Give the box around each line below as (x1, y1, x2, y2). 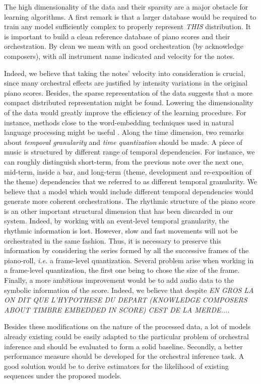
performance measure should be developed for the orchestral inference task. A (4, 351, 244, 361)
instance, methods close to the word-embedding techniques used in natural (4, 117, 234, 127)
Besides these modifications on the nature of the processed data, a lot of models (4, 321, 251, 332)
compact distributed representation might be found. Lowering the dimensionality (4, 97, 253, 108)
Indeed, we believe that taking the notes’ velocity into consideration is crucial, (4, 67, 245, 78)
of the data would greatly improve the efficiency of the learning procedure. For (4, 107, 246, 117)
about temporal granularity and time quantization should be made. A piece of (4, 136, 243, 147)
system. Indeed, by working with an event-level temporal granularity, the (4, 215, 229, 226)
